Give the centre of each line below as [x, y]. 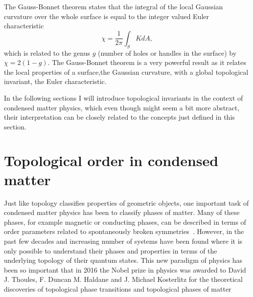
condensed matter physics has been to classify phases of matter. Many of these [122, 212]
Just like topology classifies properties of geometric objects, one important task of [126, 202]
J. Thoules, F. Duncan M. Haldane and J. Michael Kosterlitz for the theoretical [123, 279]
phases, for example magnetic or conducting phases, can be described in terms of [125, 222]
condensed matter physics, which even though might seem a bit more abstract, [122, 107]
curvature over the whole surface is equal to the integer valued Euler [107, 16]
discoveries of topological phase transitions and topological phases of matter [118, 288]
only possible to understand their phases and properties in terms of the [111, 250]
